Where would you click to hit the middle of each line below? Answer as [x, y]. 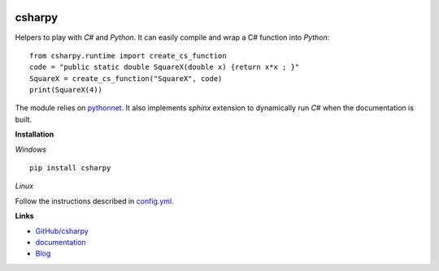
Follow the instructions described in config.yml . [94, 201]
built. [24, 119]
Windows [31, 149]
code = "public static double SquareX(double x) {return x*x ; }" [165, 67]
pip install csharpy [70, 168]
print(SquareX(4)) [66, 90]
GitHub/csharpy [62, 230]
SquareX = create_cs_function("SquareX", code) [126, 78]
